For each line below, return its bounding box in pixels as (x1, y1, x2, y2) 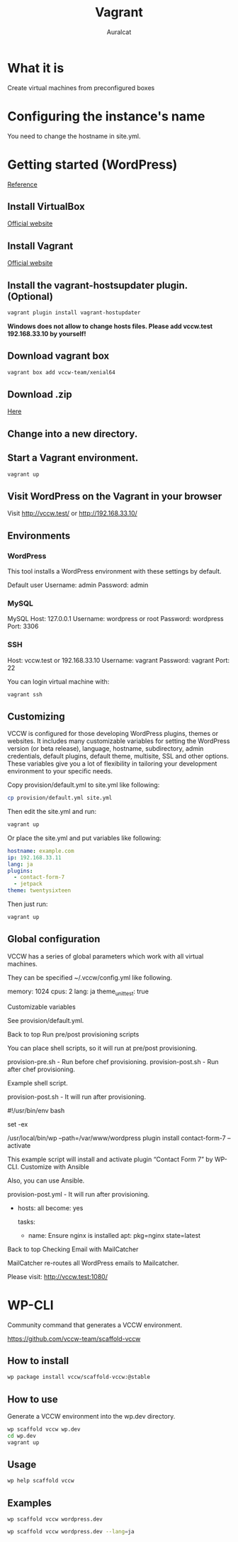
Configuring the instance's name (7, 108, 205, 124)
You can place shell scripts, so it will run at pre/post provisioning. (7, 1044, 198, 1052)
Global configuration (7, 933, 101, 945)
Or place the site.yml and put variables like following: (7, 834, 161, 842)
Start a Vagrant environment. (7, 452, 139, 464)
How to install (7, 1355, 69, 1367)
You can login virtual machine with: (7, 677, 110, 686)
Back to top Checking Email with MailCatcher (7, 1245, 139, 1253)
